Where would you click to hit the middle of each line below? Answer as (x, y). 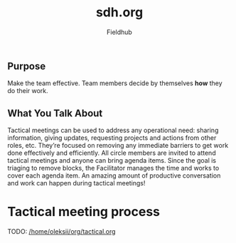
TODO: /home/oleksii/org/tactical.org (61, 232)
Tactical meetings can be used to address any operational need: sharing (113, 130)
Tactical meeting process (84, 212)
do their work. (28, 91)
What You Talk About (55, 113)
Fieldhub (119, 32)
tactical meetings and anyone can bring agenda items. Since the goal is (112, 161)
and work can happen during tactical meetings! (76, 183)
